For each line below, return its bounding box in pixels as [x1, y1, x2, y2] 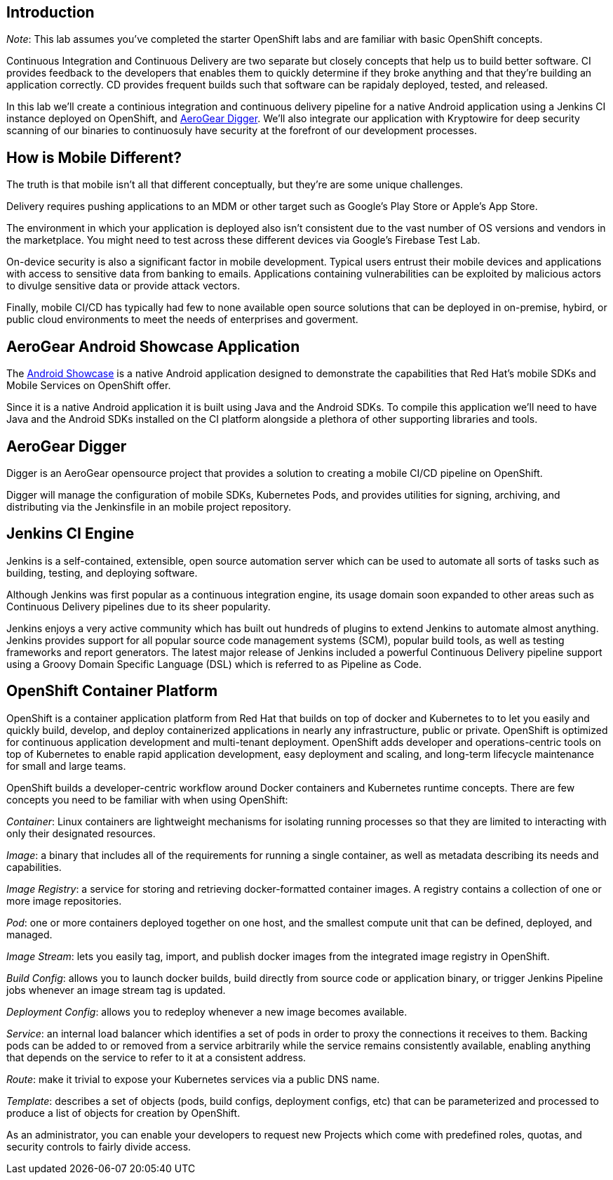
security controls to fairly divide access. [6, 1140, 191, 1153]
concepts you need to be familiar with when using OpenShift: [6, 793, 288, 806]
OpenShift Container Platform [6, 682, 218, 700]
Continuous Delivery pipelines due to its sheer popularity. [6, 600, 271, 612]
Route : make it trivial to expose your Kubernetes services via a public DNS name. [6, 1073, 380, 1085]
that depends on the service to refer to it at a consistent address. [6, 1051, 306, 1063]
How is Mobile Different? [6, 148, 182, 166]
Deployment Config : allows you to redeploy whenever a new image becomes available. [6, 1005, 407, 1018]
